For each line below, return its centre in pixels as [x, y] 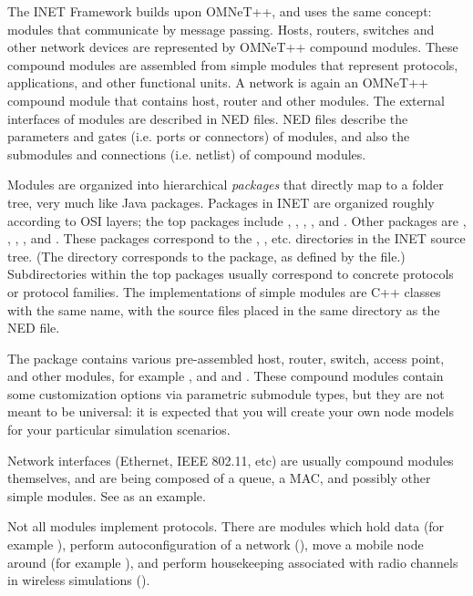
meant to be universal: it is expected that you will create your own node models [231, 411]
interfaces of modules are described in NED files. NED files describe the [208, 118]
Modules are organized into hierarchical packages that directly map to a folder [226, 185]
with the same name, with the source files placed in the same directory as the [224, 309]
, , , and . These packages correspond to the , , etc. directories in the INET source [236, 238]
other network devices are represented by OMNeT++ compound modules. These [233, 47]
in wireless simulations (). [79, 580]
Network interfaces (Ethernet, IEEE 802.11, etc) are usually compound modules [231, 460]
